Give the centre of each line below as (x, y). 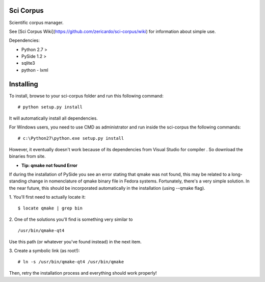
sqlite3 (28, 63)
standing (18, 181)
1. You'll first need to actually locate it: (47, 197)
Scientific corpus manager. (36, 23)
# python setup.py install (50, 107)
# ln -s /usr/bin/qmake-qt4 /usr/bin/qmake (71, 262)
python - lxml (35, 70)
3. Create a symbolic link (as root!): (44, 251)
